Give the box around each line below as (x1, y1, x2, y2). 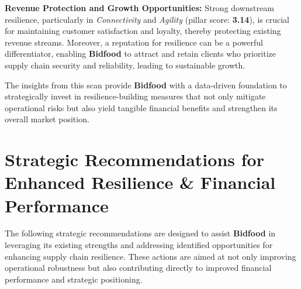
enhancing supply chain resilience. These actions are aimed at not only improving (5, 250, 296, 262)
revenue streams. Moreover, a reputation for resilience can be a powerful (5, 36, 263, 48)
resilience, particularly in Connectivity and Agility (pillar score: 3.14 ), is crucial (5, 13, 289, 25)
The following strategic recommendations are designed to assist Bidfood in (5, 227, 276, 239)
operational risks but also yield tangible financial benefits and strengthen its (5, 101, 278, 113)
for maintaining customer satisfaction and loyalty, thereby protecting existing (5, 25, 281, 37)
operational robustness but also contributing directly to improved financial (5, 262, 272, 274)
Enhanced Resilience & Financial (5, 170, 276, 194)
